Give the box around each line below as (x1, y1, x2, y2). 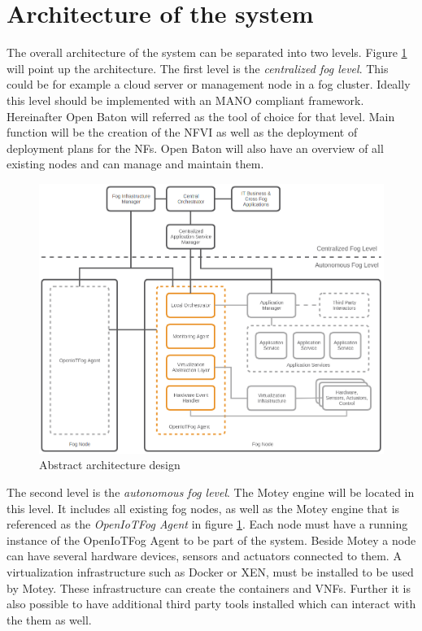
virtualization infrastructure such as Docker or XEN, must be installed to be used (7, 564, 414, 581)
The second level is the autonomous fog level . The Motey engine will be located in (7, 484, 415, 501)
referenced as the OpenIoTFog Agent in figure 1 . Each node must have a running (7, 516, 408, 533)
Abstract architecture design (39, 456, 181, 473)
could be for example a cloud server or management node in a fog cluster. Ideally (7, 76, 411, 93)
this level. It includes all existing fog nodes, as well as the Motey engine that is (7, 499, 400, 516)
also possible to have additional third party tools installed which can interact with (7, 595, 416, 612)
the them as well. (7, 611, 92, 628)
